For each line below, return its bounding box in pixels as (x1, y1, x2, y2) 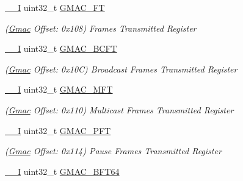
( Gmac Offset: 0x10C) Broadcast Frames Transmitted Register (5, 62, 238, 75)
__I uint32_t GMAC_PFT (5, 124, 111, 137)
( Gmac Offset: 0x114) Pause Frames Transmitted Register (5, 144, 222, 157)
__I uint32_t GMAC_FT (5, 1, 105, 13)
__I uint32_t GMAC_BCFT (5, 42, 117, 55)
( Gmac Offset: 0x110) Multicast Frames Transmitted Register (5, 103, 234, 116)
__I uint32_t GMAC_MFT (5, 83, 113, 96)
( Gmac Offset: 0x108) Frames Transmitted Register (5, 21, 197, 34)
